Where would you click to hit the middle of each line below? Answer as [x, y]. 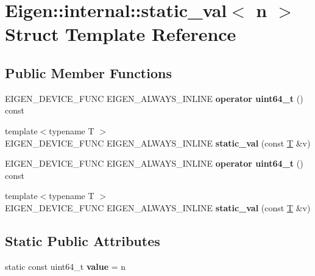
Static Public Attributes [83, 240]
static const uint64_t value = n [65, 266]
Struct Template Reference [121, 34]
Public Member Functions [88, 72]
